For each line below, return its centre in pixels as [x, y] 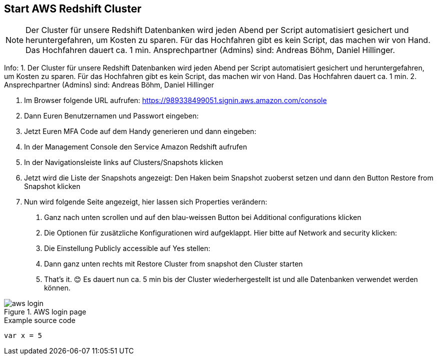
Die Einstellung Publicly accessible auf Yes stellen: [127, 248]
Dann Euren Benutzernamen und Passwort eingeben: [111, 116]
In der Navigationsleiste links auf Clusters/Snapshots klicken [124, 162]
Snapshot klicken [52, 186]
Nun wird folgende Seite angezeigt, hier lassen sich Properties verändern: [146, 202]
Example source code [40, 320]
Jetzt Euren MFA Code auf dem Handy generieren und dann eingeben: [140, 131]
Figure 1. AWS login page [45, 312]
